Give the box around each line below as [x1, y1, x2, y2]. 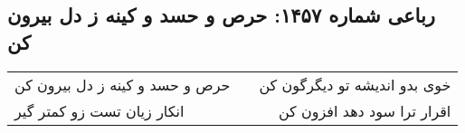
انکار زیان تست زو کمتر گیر [14, 100, 185, 121]
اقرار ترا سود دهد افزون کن [278, 100, 451, 121]
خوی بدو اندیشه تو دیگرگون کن [259, 73, 451, 95]
